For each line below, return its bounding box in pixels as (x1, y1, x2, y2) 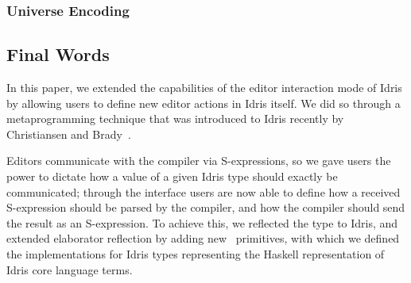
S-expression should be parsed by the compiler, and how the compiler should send (6, 199, 405, 216)
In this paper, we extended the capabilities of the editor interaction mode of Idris (6, 79, 402, 96)
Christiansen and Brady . (6, 125, 131, 142)
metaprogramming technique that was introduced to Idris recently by (6, 110, 344, 127)
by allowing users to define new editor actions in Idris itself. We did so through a (6, 94, 401, 111)
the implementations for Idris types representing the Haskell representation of (6, 245, 385, 262)
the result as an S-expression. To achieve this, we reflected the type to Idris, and (6, 214, 398, 231)
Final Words (6, 42, 110, 67)
